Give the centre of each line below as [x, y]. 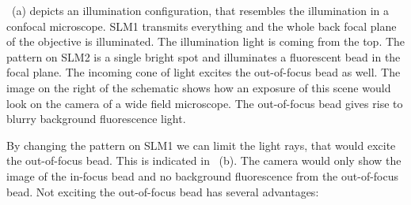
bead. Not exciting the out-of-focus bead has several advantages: [163, 191]
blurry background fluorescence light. [96, 119]
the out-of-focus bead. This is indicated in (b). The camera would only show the [204, 160]
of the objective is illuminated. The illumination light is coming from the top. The [206, 41]
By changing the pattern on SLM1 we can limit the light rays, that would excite [201, 145]
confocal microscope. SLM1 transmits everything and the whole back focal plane [202, 26]
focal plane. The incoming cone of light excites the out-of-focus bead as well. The [204, 72]
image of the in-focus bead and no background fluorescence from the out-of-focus [203, 175]
